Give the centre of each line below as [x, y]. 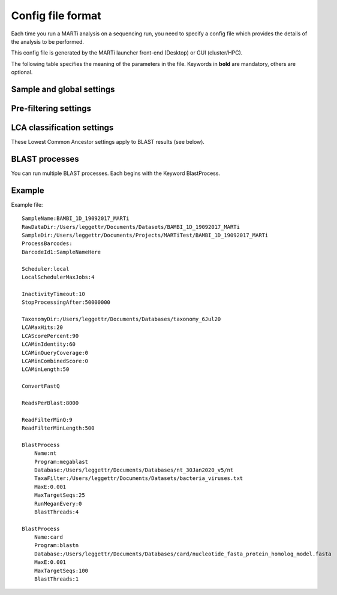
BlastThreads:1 [56, 579]
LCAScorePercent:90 [50, 336]
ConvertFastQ [41, 386]
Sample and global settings [63, 89]
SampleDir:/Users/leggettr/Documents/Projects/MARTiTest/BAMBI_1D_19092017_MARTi [145, 235]
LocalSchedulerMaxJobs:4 [58, 277]
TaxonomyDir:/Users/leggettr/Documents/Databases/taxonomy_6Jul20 [121, 319]
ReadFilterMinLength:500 [58, 428]
